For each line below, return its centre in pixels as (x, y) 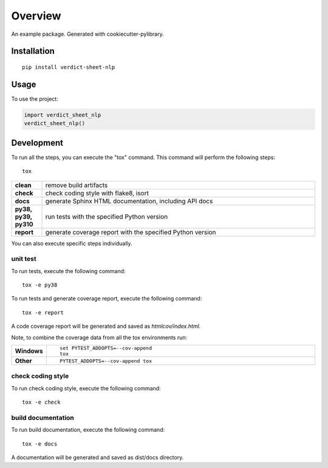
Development (37, 143)
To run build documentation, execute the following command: (88, 430)
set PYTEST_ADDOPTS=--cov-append (106, 348)
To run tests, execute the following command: (68, 271)
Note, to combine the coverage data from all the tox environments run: (99, 337)
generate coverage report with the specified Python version (131, 232)
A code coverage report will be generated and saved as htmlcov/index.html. (106, 326)
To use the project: (35, 99)
